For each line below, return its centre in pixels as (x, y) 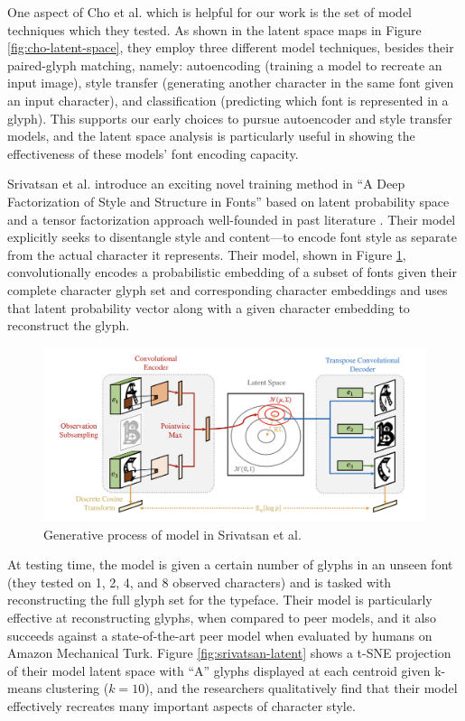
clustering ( (77, 688)
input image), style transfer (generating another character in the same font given (231, 83)
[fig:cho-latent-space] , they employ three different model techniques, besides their (231, 47)
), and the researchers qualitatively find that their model (301, 688)
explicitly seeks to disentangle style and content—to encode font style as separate (232, 237)
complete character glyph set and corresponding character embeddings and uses (228, 289)
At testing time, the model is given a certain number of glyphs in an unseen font (230, 564)
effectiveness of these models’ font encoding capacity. (153, 153)
